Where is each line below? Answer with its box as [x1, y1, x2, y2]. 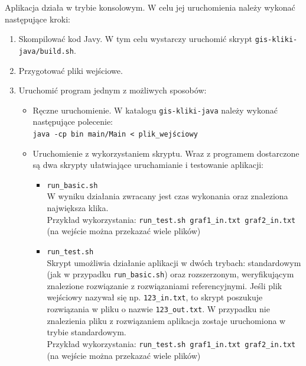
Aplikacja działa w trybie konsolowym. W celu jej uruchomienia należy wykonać [5, 1, 295, 13]
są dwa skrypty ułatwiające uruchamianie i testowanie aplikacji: [32, 158, 263, 171]
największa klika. [47, 202, 109, 214]
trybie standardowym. [47, 326, 126, 338]
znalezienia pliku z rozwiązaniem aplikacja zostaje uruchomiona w [47, 314, 286, 326]
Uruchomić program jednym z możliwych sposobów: [18, 84, 207, 96]
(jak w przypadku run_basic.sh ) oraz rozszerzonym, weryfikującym [47, 268, 294, 280]
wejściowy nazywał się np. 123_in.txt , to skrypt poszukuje [47, 291, 263, 303]
